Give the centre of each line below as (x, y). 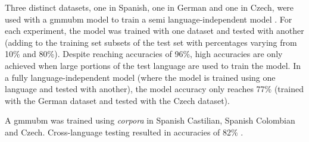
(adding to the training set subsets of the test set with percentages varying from (151, 42)
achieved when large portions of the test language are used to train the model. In (153, 65)
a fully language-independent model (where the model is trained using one (140, 77)
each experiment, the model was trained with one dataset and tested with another (154, 31)
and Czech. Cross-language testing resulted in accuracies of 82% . (124, 132)
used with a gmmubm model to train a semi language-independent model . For (149, 19)
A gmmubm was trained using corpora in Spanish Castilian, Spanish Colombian (150, 120)
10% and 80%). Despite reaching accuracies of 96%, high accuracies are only (144, 54)
